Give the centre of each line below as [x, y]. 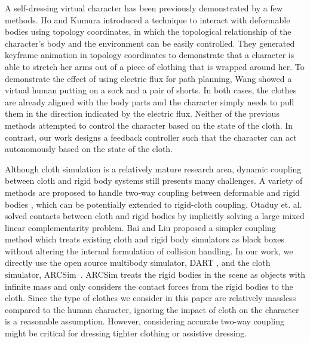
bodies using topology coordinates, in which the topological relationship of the [148, 31]
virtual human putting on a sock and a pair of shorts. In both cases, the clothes [151, 90]
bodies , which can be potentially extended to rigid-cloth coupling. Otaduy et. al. [154, 204]
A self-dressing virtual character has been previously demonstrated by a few [144, 8]
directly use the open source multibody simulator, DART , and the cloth [138, 262]
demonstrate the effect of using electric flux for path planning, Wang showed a [148, 78]
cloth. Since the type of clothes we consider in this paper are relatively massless [151, 298]
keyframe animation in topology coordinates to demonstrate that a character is [150, 55]
